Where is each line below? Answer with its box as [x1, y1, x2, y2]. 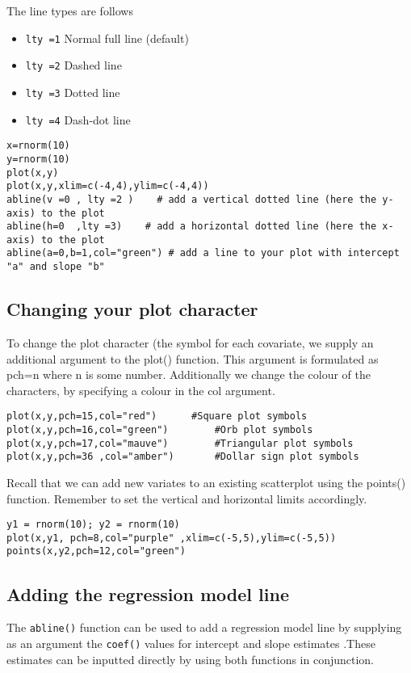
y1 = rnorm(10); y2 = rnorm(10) [6, 519, 180, 531]
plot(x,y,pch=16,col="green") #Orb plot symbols [6, 424, 313, 436]
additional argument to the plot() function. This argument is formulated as [6, 350, 379, 367]
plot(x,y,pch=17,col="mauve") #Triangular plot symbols [6, 437, 354, 449]
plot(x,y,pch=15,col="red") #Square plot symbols [6, 410, 308, 423]
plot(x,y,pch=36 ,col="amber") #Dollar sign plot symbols [6, 451, 359, 463]
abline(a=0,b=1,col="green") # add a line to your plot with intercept [6, 247, 400, 259]
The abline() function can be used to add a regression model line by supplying [6, 619, 402, 636]
